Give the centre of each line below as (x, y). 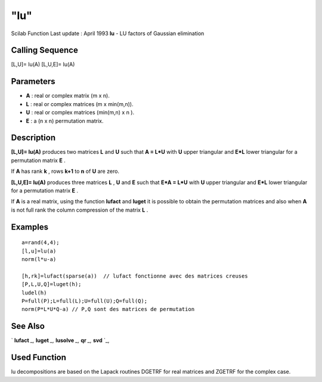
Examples (30, 227)
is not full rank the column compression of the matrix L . (80, 210)
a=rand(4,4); (41, 243)
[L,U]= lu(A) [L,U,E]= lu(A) (43, 64)
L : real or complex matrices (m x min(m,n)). (80, 104)
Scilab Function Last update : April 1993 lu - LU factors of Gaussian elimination (108, 33)
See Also (28, 326)
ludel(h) (34, 293)
